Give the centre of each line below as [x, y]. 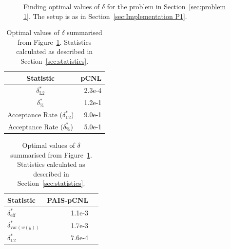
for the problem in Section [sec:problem [166, 6]
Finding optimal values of [62, 6]
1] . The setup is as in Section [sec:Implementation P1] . [105, 16]
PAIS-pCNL [68, 200]
